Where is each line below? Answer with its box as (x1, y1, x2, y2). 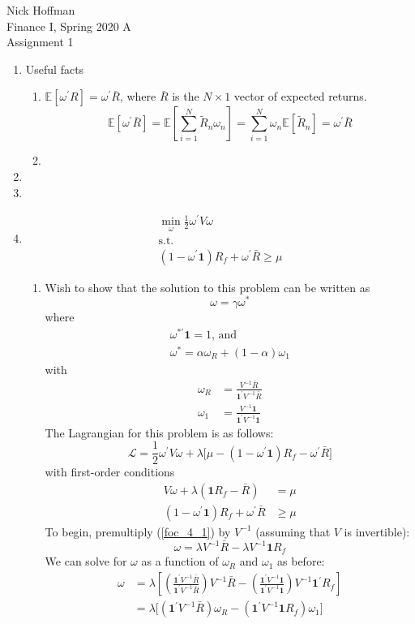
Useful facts (25, 60, 84, 77)
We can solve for (45, 553, 127, 570)
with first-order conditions (45, 463, 175, 480)
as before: (277, 553, 325, 570)
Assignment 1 (6, 33, 74, 50)
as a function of (141, 553, 219, 570)
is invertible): (344, 523, 410, 540)
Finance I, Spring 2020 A (6, 17, 131, 34)
